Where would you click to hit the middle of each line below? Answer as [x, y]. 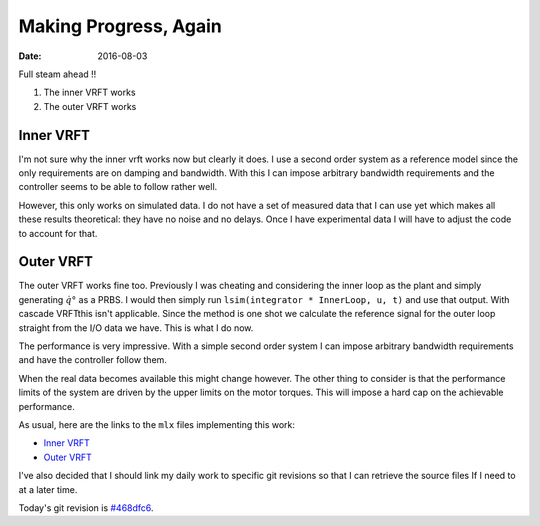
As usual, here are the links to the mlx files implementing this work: [156, 424]
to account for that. [58, 233]
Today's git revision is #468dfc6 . [86, 507]
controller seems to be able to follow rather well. [118, 187]
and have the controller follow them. [92, 360]
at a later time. [48, 489]
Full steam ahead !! [57, 74]
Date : [30, 56]
